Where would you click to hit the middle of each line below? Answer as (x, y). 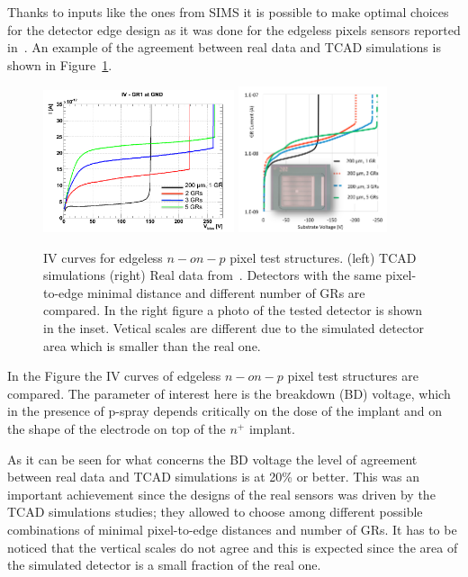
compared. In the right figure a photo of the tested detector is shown (233, 310)
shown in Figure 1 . (60, 64)
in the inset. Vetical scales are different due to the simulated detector (234, 327)
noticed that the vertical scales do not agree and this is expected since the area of (233, 547)
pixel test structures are (353, 376)
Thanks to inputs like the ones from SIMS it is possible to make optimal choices (228, 12)
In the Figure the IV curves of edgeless (114, 376)
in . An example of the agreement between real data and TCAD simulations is (224, 47)
